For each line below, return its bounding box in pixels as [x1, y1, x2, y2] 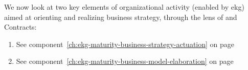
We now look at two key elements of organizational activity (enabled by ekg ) [4, 2, 244, 12]
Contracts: [4, 21, 37, 32]
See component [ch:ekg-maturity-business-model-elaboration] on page [16, 56, 234, 66]
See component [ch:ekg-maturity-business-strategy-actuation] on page [16, 38, 235, 49]
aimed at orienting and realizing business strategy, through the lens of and [4, 11, 237, 22]
